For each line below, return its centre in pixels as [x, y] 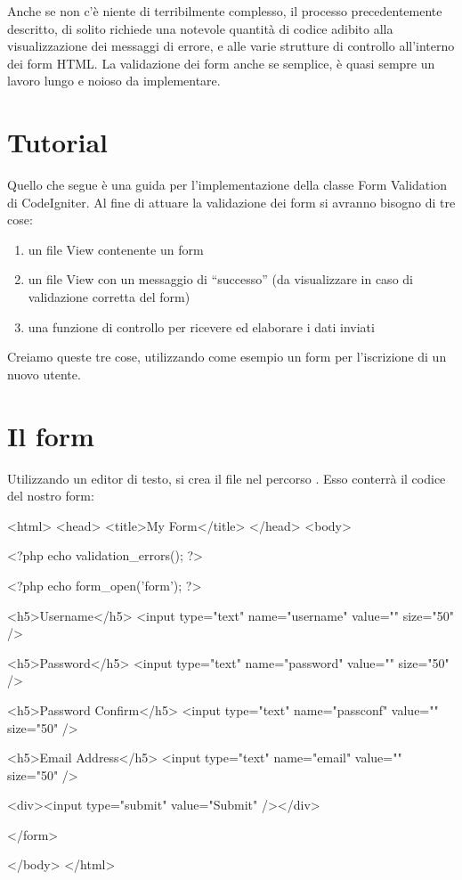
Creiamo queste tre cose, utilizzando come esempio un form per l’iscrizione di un [227, 357]
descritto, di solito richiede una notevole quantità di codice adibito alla [200, 28]
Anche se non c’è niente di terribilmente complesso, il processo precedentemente [225, 11]
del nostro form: [51, 496]
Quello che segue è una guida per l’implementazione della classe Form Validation [227, 185]
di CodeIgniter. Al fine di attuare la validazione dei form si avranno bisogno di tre [231, 202]
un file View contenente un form [116, 249]
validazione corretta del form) [109, 297]
